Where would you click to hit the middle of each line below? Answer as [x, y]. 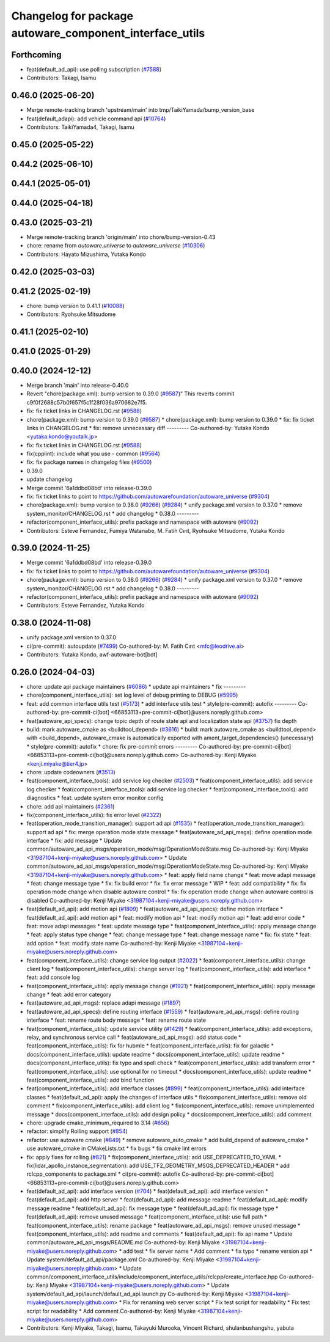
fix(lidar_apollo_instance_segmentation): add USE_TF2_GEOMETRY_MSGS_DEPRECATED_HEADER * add [158, 1165]
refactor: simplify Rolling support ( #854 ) [77, 1131]
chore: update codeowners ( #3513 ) [71, 772]
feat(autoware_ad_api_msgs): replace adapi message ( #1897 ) [104, 1003]
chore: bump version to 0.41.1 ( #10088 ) [75, 306]
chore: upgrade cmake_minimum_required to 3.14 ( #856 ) [98, 1123]
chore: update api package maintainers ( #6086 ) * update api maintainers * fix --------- [136, 687]
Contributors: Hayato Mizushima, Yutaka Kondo [86, 254]
